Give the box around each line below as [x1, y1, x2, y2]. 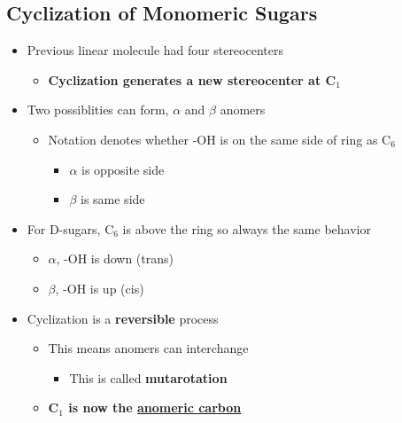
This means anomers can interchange [48, 339, 249, 357]
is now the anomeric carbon [68, 398, 242, 417]
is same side [80, 190, 145, 208]
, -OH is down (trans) [56, 249, 174, 268]
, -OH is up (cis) [55, 278, 144, 297]
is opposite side [81, 160, 165, 178]
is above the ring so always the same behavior [122, 219, 371, 238]
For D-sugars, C [27, 219, 114, 238]
